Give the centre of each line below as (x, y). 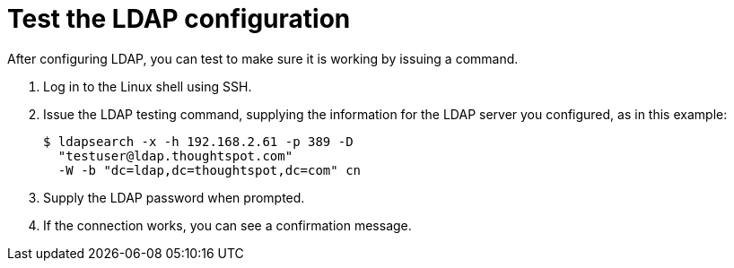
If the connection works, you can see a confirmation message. (227, 225)
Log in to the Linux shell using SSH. (148, 86)
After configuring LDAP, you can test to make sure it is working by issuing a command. (263, 58)
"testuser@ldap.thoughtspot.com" (175, 156)
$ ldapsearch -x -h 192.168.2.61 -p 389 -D (198, 141)
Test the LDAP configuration (179, 19)
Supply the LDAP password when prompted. (174, 197)
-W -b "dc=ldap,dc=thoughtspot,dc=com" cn (210, 170)
